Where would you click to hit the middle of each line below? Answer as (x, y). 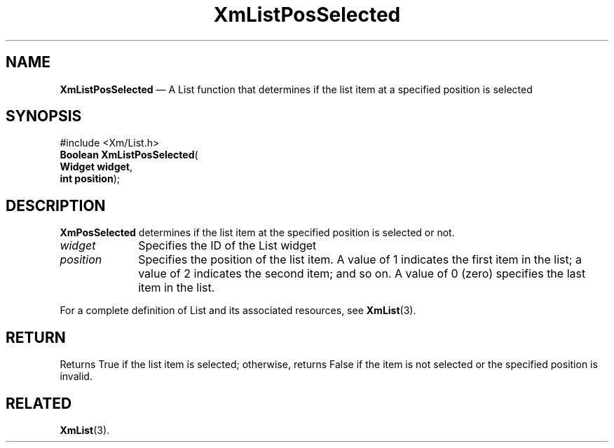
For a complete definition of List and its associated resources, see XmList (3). (238, 311)
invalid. (76, 376)
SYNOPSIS (44, 116)
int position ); (90, 179)
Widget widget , (96, 167)
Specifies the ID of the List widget (227, 246)
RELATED (39, 403)
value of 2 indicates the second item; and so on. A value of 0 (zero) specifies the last (362, 274)
